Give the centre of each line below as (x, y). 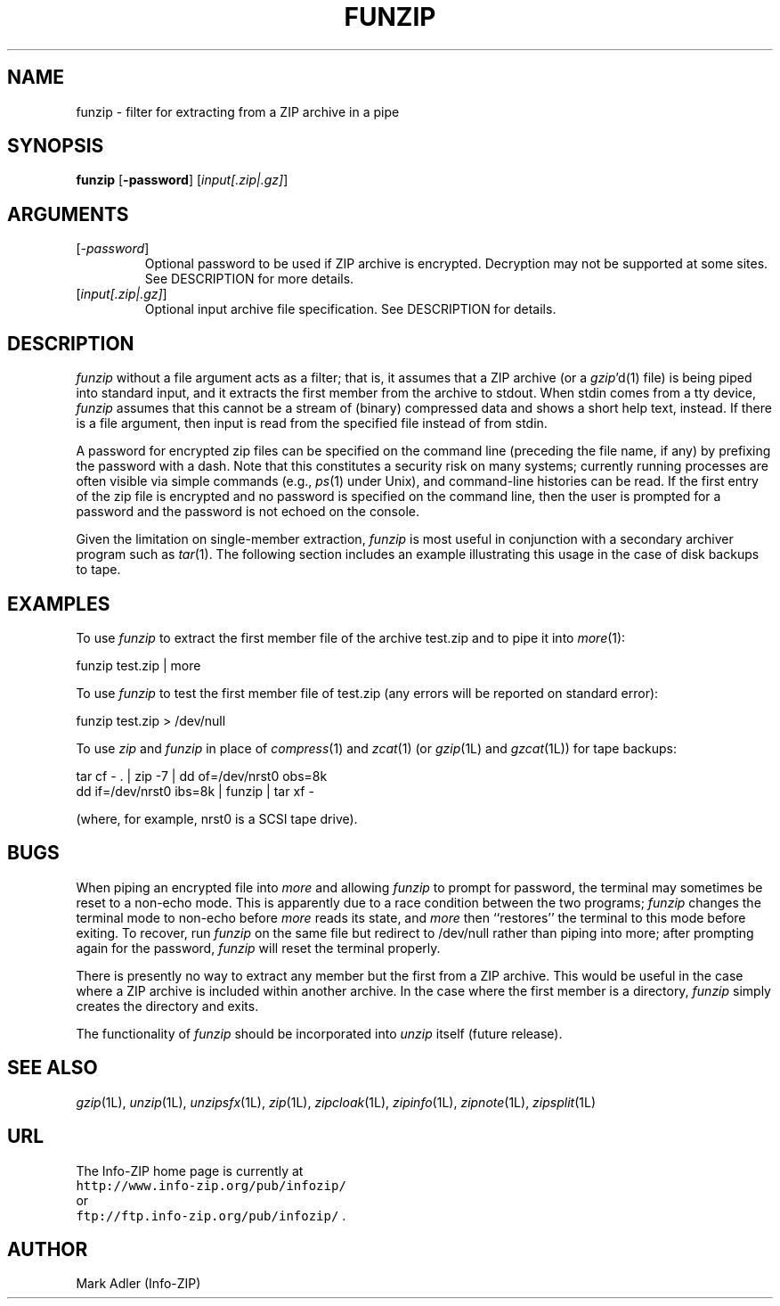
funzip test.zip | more (138, 665)
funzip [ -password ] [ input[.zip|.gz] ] (182, 180)
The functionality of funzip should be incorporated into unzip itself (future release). (319, 1033)
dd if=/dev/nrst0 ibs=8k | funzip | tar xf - (195, 791)
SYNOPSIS (56, 146)
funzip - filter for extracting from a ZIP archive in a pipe (238, 111)
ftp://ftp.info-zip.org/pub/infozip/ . (211, 1215)
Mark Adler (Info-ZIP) (138, 1284)
